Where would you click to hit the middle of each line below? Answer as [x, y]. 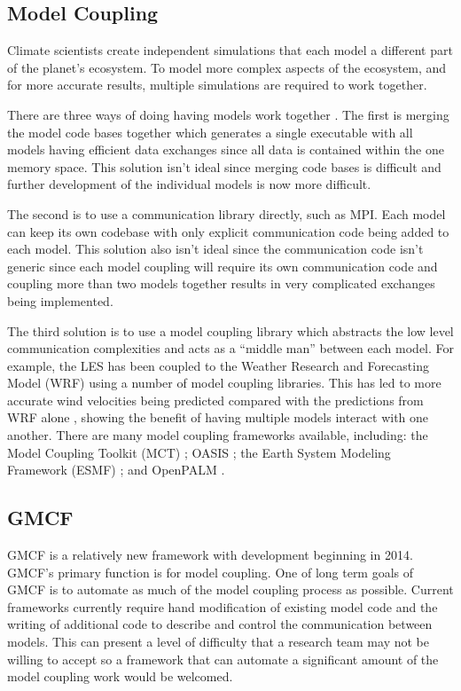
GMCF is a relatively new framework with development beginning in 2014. [210, 555]
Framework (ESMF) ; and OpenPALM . [116, 470]
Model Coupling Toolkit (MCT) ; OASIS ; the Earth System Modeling [199, 452]
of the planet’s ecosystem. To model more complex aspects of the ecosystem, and [227, 67]
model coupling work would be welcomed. [120, 676]
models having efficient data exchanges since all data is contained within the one [226, 149]
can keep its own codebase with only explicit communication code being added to [228, 231]
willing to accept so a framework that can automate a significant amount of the [223, 659]
